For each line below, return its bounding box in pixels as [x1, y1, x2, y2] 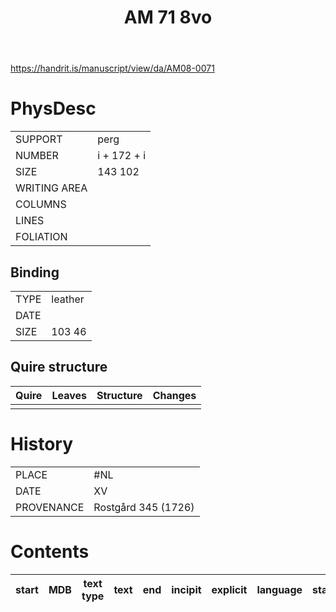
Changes [152, 388, 197, 402]
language [256, 582, 303, 596]
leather [51, 292, 85, 306]
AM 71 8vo [123, 6, 213, 29]
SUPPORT [15, 132, 63, 146]
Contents [10, 540, 90, 563]
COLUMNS [15, 197, 67, 211]
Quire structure [10, 359, 108, 376]
